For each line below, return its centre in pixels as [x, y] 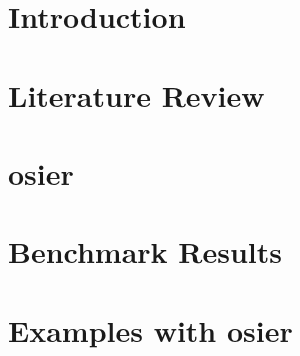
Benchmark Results [145, 251]
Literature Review [136, 94]
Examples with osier [150, 329]
